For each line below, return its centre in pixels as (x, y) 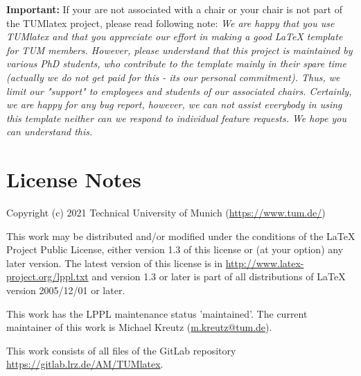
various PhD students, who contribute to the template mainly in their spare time (176, 63)
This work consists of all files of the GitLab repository (121, 350)
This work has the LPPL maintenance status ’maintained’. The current (157, 313)
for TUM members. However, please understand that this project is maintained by (179, 50)
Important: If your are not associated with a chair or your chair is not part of (174, 9)
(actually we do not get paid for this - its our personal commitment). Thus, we (173, 77)
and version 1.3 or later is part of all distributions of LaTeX (219, 276)
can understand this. (50, 131)
